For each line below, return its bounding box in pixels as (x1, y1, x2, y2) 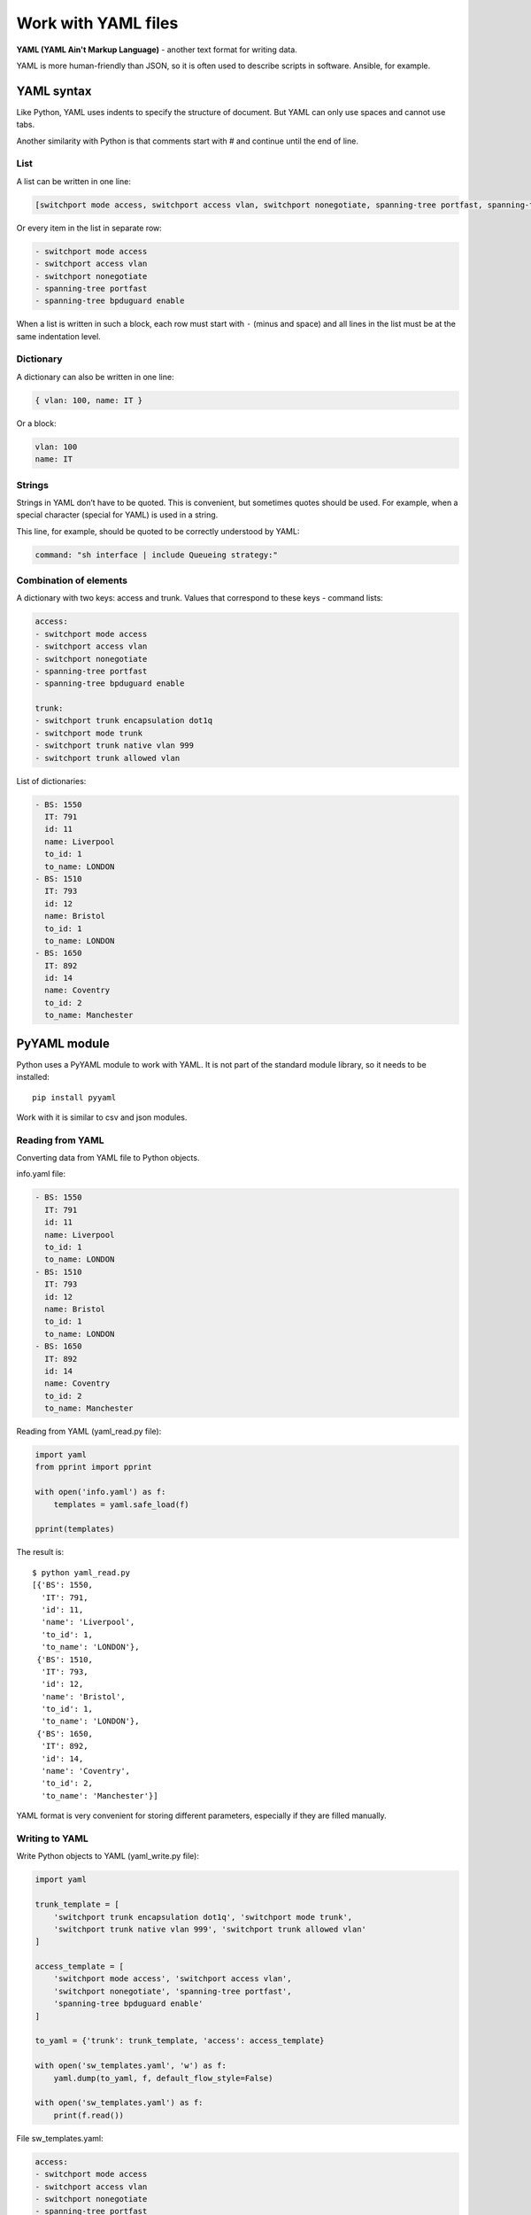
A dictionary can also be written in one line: (16, 371, 174, 382)
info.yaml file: (16, 1169, 66, 1179)
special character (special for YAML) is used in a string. (16, 509, 219, 520)
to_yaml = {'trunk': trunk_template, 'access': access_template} (35, 2036, 325, 2046)
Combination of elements (16, 574, 128, 587)
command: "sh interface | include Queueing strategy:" (35, 549, 278, 560)
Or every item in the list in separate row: (16, 222, 163, 233)
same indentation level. (16, 330, 101, 341)
